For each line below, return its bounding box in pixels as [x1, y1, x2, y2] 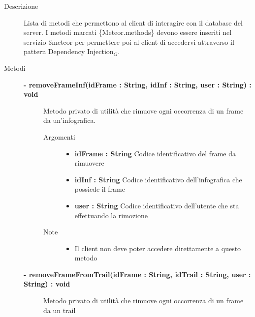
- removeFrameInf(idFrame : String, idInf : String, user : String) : [24, 79, 252, 89]
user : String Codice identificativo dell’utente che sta [74, 200, 239, 210]
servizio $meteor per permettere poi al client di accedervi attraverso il [24, 36, 234, 47]
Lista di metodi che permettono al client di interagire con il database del [24, 17, 243, 28]
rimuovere [74, 158, 104, 168]
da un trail [43, 305, 76, 315]
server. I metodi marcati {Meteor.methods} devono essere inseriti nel [24, 27, 232, 37]
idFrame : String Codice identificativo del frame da [74, 148, 236, 158]
